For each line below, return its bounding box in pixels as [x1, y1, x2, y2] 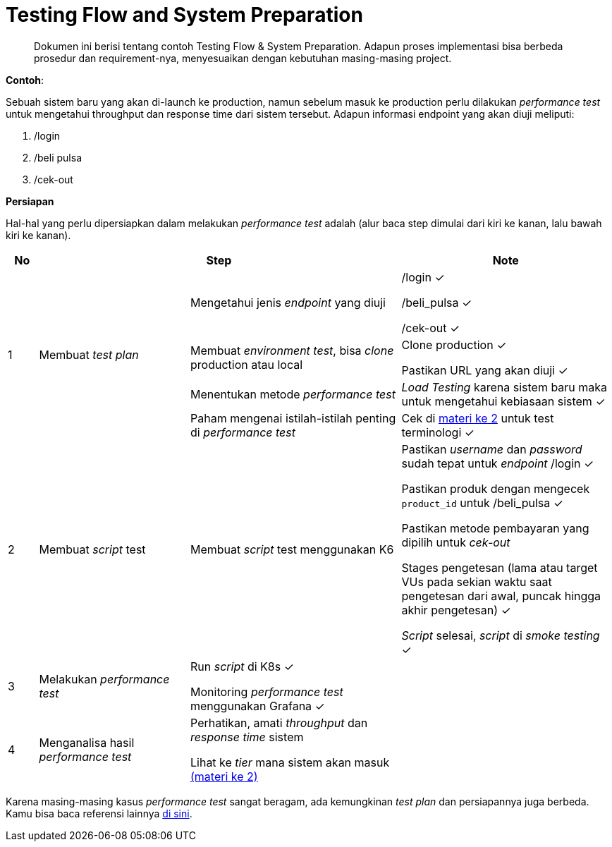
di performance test [190, 425, 295, 439]
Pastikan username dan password [401, 441, 582, 456]
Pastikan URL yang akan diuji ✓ [401, 362, 568, 377]
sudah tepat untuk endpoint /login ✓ [401, 456, 594, 470]
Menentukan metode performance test [190, 386, 396, 401]
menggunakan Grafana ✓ [190, 698, 325, 713]
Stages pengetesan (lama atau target [401, 560, 598, 575]
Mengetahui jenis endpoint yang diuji [190, 295, 386, 310]
